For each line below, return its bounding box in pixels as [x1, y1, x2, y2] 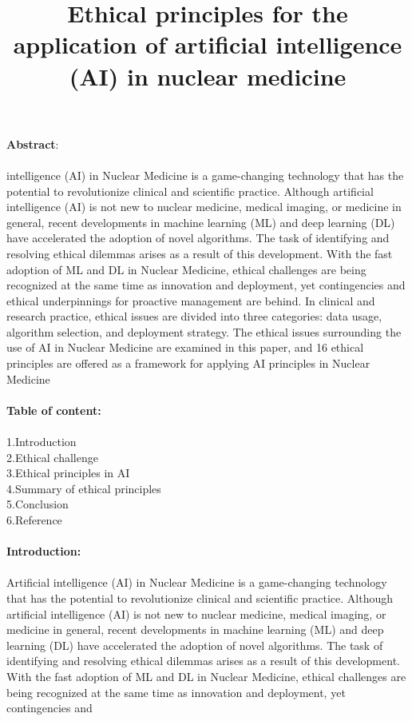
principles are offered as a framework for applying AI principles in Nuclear [6, 355, 370, 372]
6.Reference [6, 512, 62, 528]
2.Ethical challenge [6, 448, 98, 465]
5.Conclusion [6, 496, 69, 512]
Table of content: [6, 401, 101, 418]
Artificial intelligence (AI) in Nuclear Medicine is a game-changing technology [6, 574, 387, 591]
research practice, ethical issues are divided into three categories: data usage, [6, 308, 382, 325]
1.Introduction [6, 433, 77, 450]
